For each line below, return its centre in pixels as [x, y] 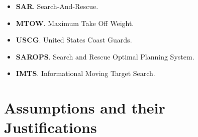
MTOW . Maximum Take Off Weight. [75, 23]
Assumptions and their [85, 108]
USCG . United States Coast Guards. [74, 40]
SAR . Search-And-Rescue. [57, 6]
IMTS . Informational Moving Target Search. [85, 73]
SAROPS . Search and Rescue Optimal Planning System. [105, 56]
